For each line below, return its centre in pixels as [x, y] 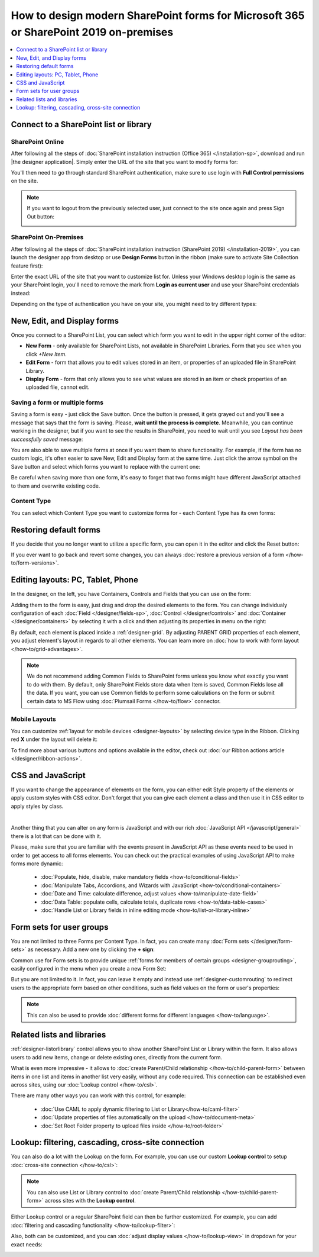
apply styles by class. [37, 806]
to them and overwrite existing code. [56, 486]
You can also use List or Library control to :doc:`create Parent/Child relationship [124, 1192]
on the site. [25, 181]
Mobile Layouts [33, 719]
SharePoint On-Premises [47, 237]
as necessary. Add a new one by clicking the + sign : [91, 949]
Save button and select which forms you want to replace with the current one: [106, 466]
